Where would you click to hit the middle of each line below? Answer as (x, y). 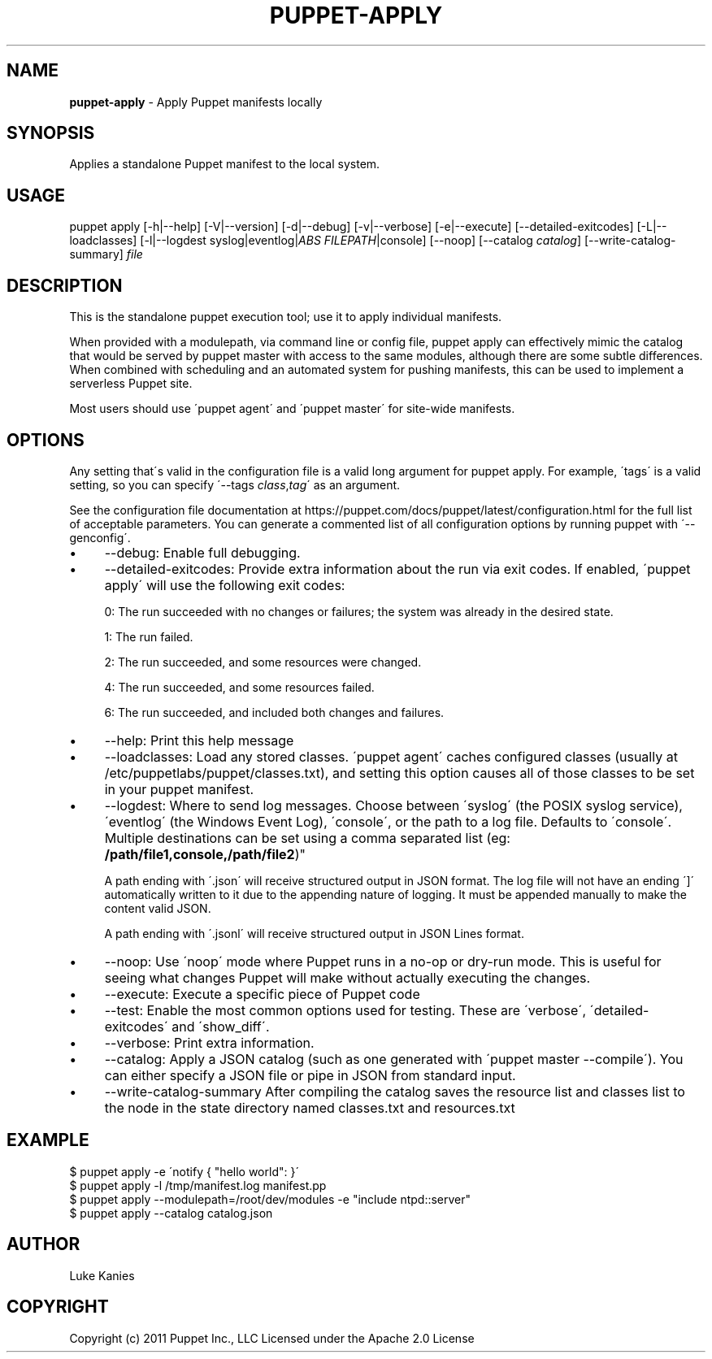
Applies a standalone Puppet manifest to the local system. (225, 164)
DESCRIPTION (65, 285)
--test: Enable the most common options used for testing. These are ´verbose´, (345, 1010)
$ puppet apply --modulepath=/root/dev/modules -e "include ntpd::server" (270, 1199)
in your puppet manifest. (179, 789)
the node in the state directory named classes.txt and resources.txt (310, 1107)
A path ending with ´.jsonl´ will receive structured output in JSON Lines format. (314, 933)
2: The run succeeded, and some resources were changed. (263, 662)
